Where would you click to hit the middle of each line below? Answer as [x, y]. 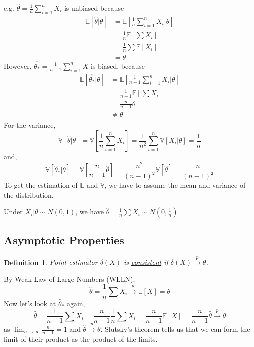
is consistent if [146, 262]
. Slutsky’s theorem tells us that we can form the [175, 329]
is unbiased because [94, 8]
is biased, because [118, 66]
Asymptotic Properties [64, 240]
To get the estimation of [41, 185]
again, [76, 303]
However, [18, 66]
